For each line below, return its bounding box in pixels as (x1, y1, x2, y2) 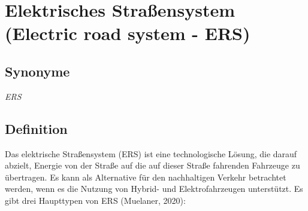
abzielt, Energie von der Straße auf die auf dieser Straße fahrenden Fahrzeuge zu (5, 159, 300, 172)
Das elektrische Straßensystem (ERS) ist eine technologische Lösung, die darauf (5, 147, 297, 160)
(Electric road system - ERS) (5, 21, 250, 45)
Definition (5, 119, 68, 137)
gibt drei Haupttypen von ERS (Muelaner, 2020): (5, 194, 186, 206)
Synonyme (5, 62, 70, 80)
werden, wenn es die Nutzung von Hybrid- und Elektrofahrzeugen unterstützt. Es (5, 182, 303, 195)
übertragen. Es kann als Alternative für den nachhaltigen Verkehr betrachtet (5, 170, 286, 183)
